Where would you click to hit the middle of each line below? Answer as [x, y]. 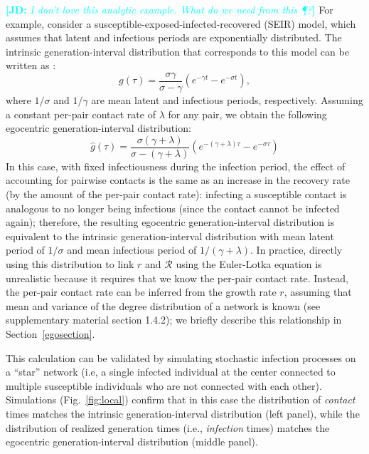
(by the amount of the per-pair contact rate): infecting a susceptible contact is [176, 194]
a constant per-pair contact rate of [81, 114]
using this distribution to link [70, 264]
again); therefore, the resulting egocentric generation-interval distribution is [170, 222]
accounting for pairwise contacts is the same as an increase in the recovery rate [178, 180]
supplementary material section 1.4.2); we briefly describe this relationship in [174, 320]
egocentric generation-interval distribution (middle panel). [132, 442]
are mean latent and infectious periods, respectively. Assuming [227, 100]
